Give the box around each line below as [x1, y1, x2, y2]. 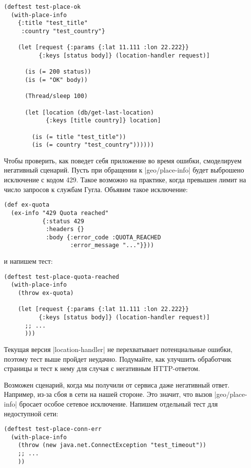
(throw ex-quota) [18, 290, 74, 297]
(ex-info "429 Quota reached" [11, 209, 109, 216]
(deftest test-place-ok [4, 3, 81, 10]
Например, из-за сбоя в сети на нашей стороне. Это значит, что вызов [4, 389, 212, 399]
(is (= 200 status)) [24, 68, 91, 76]
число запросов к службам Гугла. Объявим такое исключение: [4, 184, 188, 194]
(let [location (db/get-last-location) [24, 109, 154, 116]
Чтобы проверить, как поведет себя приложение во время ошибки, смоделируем [4, 155, 242, 165]
